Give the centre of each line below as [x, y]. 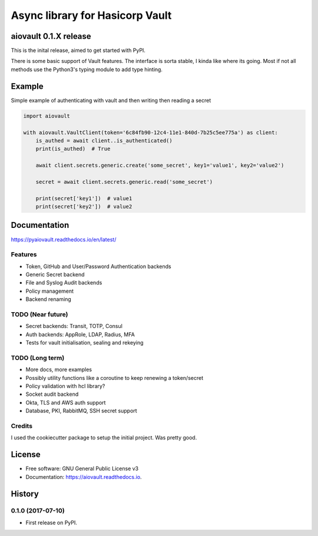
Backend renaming [49, 299]
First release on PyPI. [52, 522]
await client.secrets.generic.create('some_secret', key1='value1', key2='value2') [160, 166]
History [25, 494]
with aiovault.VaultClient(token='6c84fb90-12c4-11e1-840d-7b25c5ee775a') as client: [150, 132]
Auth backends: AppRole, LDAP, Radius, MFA [80, 334]
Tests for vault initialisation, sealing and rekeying [85, 343]
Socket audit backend [52, 394]
